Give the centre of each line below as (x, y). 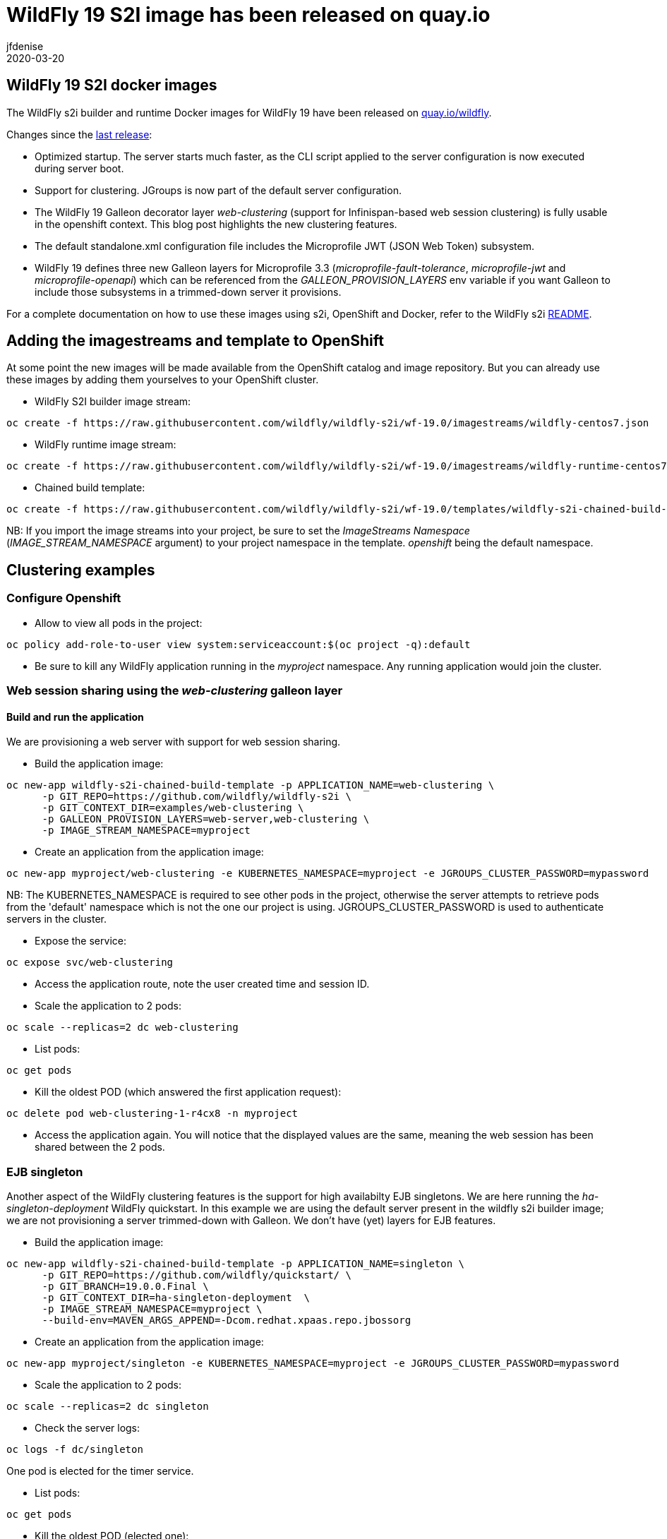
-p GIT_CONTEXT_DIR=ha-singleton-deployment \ (176, 1298)
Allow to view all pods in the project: (119, 623)
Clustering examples (81, 570)
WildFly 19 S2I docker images (112, 85)
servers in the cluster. (57, 919)
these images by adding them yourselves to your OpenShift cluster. (163, 380)
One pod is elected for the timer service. (100, 1471)
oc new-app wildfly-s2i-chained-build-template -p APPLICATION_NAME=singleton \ (236, 1264)
